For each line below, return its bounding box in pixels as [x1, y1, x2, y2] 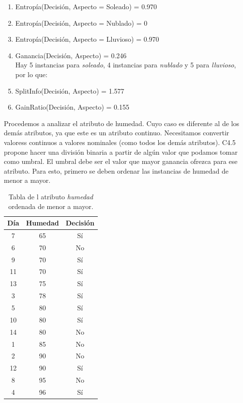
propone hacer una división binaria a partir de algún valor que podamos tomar [4, 146, 238, 157]
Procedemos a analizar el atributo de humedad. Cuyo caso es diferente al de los [4, 118, 239, 128]
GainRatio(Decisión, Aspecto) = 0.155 [15, 102, 129, 112]
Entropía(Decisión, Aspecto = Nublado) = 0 [15, 17, 148, 28]
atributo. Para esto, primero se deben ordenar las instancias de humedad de [4, 165, 228, 176]
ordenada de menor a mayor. [8, 201, 93, 211]
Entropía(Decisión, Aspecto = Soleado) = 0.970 [15, 1, 157, 11]
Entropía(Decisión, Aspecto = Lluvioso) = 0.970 [15, 34, 159, 44]
